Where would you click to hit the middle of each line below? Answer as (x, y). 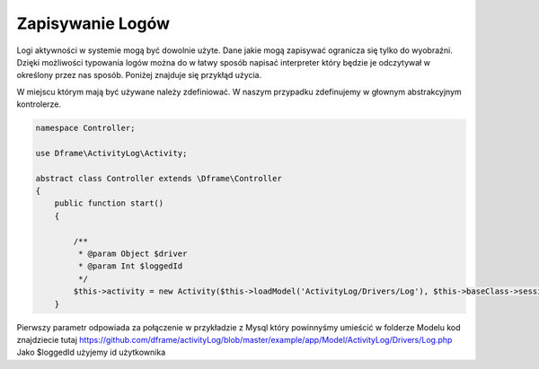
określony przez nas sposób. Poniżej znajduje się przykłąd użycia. (139, 75)
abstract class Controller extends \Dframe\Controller (159, 178)
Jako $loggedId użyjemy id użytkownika (91, 352)
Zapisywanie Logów (93, 23)
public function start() (109, 203)
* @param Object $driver (133, 254)
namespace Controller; (85, 128)
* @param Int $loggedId (130, 266)
